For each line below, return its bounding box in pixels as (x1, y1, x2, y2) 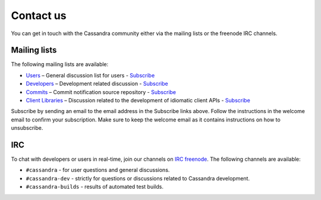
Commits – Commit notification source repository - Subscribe (26, 88, 177, 95)
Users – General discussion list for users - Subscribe (26, 71, 155, 79)
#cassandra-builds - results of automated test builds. (26, 183, 163, 190)
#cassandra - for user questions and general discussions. (26, 167, 170, 174)
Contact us (11, 9, 67, 22)
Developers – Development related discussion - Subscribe (26, 80, 169, 87)
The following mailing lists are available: (11, 61, 109, 68)
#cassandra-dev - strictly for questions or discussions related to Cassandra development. (26, 174, 250, 182)
